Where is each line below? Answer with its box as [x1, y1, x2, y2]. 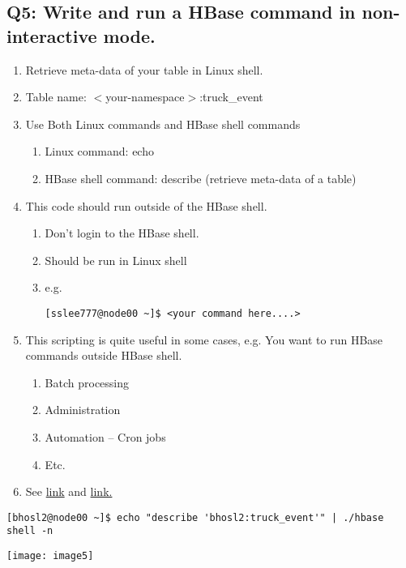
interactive [6, 23, 97, 48]
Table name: [25, 88, 87, 105]
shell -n [6, 525, 53, 537]
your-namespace [105, 88, 185, 105]
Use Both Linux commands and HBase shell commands [25, 115, 301, 132]
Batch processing [45, 374, 130, 391]
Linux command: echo [45, 143, 154, 160]
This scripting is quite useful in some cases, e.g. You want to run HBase [25, 331, 383, 348]
